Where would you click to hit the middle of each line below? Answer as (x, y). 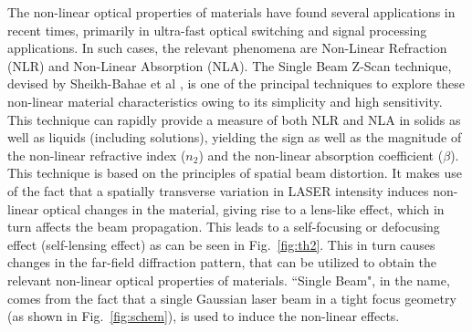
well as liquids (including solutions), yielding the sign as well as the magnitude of (235, 137)
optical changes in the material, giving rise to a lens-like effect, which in (243, 208)
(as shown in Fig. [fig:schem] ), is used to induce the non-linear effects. (204, 316)
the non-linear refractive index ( (97, 155)
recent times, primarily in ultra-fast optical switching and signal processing (217, 30)
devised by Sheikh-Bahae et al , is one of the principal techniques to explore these (236, 83)
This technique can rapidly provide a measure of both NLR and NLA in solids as (234, 119)
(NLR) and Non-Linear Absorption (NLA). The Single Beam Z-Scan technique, (230, 65)
